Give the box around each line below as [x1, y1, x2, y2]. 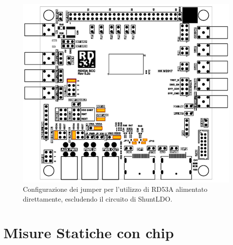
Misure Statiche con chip [3, 222, 174, 242]
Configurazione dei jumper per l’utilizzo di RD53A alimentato [23, 184, 208, 194]
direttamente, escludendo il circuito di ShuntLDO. [23, 193, 173, 204]
